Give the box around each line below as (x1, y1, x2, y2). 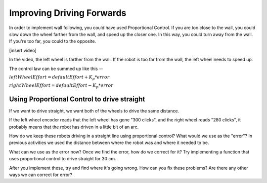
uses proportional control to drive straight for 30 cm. (9, 156, 116, 162)
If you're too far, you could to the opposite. (9, 38, 96, 44)
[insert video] (9, 47, 37, 53)
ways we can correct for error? (9, 172, 73, 178)
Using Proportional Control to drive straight (9, 95, 145, 103)
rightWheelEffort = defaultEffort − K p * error (9, 82, 114, 89)
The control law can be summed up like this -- (9, 66, 103, 72)
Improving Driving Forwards (9, 7, 127, 18)
